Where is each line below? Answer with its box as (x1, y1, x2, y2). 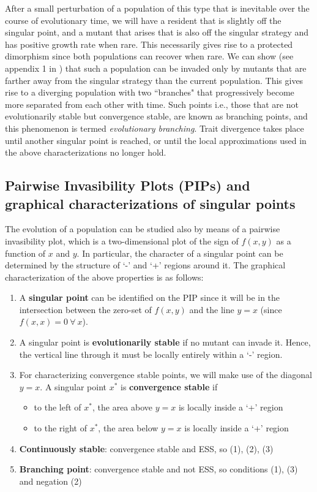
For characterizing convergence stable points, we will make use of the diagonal (19, 368, 312, 381)
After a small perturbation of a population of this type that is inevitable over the (5, 2, 310, 14)
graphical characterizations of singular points (5, 194, 296, 213)
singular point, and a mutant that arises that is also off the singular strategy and (5, 26, 309, 39)
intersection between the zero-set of (19, 303, 152, 316)
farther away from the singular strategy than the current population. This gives (5, 74, 304, 86)
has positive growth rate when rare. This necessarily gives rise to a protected (5, 37, 293, 50)
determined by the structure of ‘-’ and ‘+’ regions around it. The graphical (5, 259, 286, 271)
